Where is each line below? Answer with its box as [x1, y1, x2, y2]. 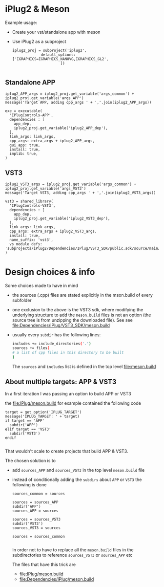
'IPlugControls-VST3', [9, 203, 56, 208]
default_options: [41, 52, 76, 57]
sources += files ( [12, 346, 50, 350]
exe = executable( [5, 109, 42, 113]
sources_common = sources [12, 491, 65, 496]
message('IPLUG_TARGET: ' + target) [5, 414, 80, 419]
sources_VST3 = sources [12, 525, 61, 530]
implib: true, [9, 151, 38, 156]
